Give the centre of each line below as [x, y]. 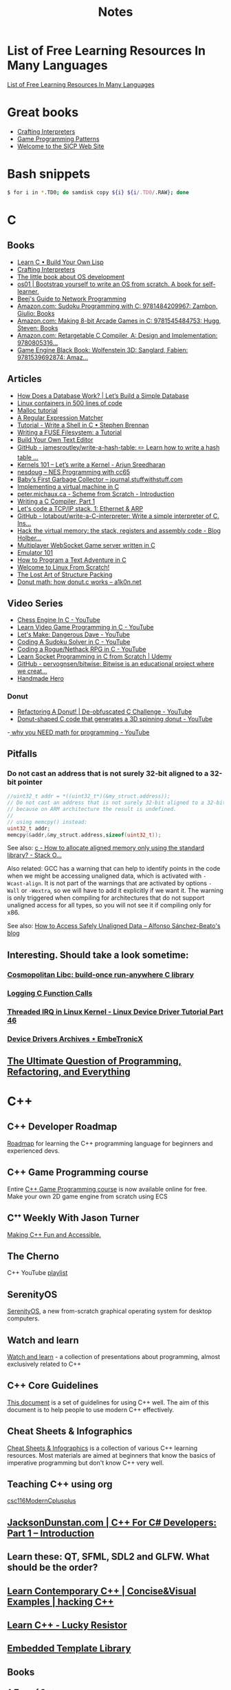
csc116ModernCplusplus [42, 1501]
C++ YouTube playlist [37, 1273]
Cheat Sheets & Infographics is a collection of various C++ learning [102, 1448]
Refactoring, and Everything [69, 1072]
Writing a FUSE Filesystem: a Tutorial [69, 432]
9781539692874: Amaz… [53, 357]
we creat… [32, 671]
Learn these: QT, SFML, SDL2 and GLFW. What [108, 1557]
